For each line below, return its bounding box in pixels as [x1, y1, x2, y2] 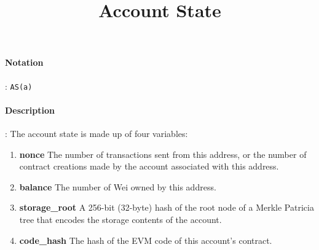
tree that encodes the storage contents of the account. [19, 213, 222, 225]
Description [5, 103, 55, 116]
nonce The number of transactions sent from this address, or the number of [19, 147, 307, 160]
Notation [5, 56, 44, 69]
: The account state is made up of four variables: [5, 127, 188, 140]
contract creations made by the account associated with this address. [19, 160, 279, 173]
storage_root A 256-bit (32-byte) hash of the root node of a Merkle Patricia [19, 201, 314, 214]
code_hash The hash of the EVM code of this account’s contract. [19, 233, 272, 246]
